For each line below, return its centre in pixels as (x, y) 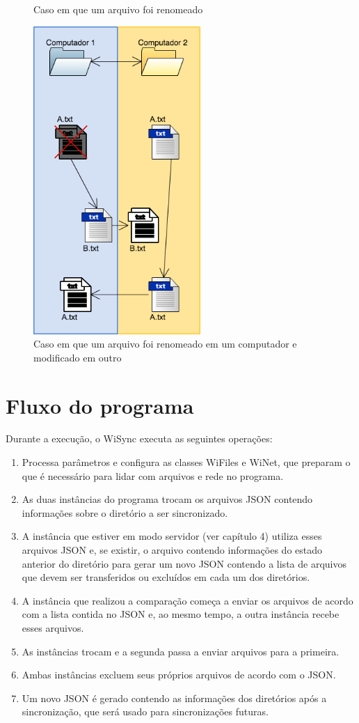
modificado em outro (78, 357)
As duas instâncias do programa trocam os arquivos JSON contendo (167, 499)
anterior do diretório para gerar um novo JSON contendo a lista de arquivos (184, 563)
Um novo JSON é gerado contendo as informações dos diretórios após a (174, 698)
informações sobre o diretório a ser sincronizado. (125, 512)
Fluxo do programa (100, 405)
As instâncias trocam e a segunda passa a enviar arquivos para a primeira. (181, 651)
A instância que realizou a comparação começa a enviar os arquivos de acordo (188, 600)
